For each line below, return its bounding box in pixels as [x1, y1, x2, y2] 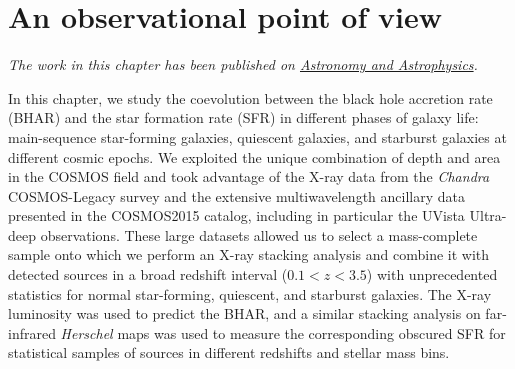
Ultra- [469, 205, 507, 226]
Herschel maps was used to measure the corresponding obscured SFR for [60, 322, 506, 343]
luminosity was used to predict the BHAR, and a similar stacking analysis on [8, 303, 481, 324]
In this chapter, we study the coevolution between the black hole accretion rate [8, 87, 493, 108]
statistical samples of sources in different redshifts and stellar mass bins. [8, 342, 450, 363]
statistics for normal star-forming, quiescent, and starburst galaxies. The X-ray [8, 283, 492, 304]
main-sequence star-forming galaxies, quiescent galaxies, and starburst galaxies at [8, 126, 507, 147]
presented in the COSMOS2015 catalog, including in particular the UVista [8, 205, 465, 226]
